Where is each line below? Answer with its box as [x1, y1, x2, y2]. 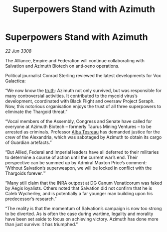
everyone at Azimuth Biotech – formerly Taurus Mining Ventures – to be [5, 123, 152, 129]
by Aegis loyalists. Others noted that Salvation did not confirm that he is [5, 185, 153, 191]
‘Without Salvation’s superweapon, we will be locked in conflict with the [5, 165, 152, 171]
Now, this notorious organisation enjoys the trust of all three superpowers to [5, 103, 162, 109]
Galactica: [5, 78, 26, 84]
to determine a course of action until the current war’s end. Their [5, 154, 138, 160]
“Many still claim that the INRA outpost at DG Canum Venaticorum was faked [5, 180, 163, 186]
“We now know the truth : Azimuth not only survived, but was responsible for [5, 87, 162, 93]
